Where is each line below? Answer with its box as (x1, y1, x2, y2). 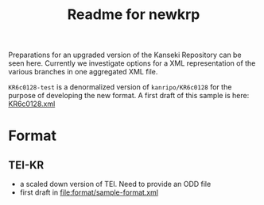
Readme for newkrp (67, 6, 200, 24)
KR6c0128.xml (8, 99, 56, 108)
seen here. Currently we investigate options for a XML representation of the (8, 59, 256, 68)
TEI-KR (8, 158, 45, 172)
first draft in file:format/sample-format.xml (19, 188, 159, 197)
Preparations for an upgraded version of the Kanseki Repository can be (8, 50, 242, 60)
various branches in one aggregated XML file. (8, 67, 158, 77)
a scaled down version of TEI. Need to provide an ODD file (19, 180, 212, 189)
